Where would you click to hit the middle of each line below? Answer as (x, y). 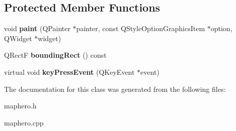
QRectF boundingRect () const (55, 55)
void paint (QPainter (37, 28)
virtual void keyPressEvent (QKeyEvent (69, 72)
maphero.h (20, 106)
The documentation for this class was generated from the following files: (115, 89)
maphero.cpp (24, 122)
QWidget (18, 38)
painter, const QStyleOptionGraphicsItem (141, 28)
